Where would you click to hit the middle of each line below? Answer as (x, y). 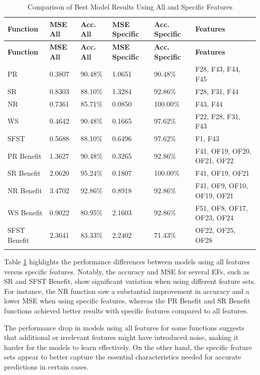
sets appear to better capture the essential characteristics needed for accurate (122, 357)
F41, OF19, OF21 (222, 173)
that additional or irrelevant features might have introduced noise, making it (121, 337)
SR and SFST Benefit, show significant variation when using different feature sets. (130, 281)
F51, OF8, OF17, (221, 208)
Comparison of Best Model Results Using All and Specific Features (130, 7)
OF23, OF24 (214, 218)
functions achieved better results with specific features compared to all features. (126, 310)
